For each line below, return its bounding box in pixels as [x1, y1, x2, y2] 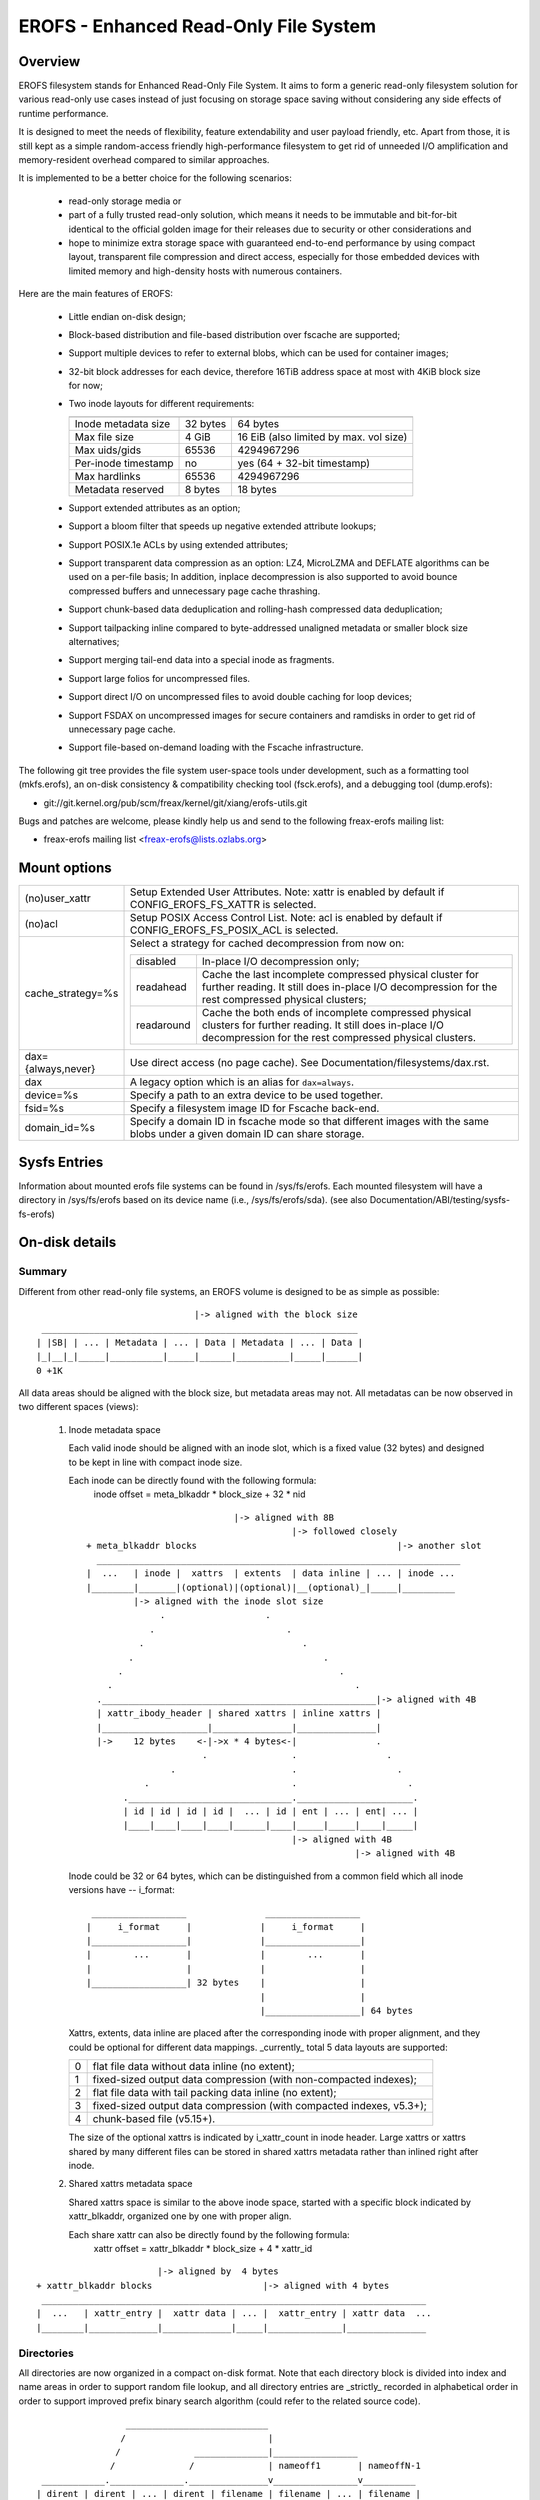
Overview [18, 53, 81, 70]
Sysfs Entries [18, 1153, 104, 1170]
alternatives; [68, 636, 120, 647]
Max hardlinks [74, 469, 141, 483]
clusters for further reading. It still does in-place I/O [201, 1018, 444, 1032]
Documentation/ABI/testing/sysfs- [369, 1194, 510, 1206]
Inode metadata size [74, 416, 171, 430]
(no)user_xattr [24, 891, 92, 905]
